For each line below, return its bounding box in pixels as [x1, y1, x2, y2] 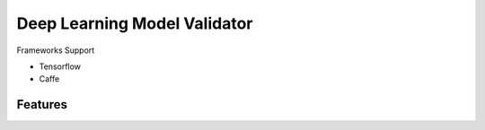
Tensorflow [39, 61, 81, 72]
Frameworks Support [16, 45, 95, 56]
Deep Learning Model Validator [16, 13, 253, 33]
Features [16, 97, 67, 112]
